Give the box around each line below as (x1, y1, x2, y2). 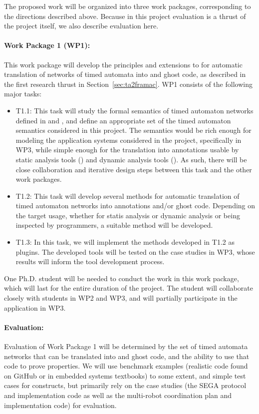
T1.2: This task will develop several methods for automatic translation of (15, 190, 240, 201)
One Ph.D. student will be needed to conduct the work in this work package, (4, 273, 239, 283)
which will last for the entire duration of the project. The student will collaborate (4, 283, 253, 293)
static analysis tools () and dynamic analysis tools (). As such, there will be (15, 154, 247, 164)
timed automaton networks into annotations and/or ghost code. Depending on (15, 200, 256, 211)
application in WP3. (4, 302, 66, 313)
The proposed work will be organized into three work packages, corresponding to (4, 1, 251, 11)
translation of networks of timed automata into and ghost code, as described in (4, 69, 246, 79)
